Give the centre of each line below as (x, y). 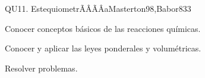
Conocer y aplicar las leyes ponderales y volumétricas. (103, 48)
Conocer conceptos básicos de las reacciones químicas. (103, 28)
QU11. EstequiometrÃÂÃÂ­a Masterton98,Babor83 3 (98, 8)
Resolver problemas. (41, 68)
